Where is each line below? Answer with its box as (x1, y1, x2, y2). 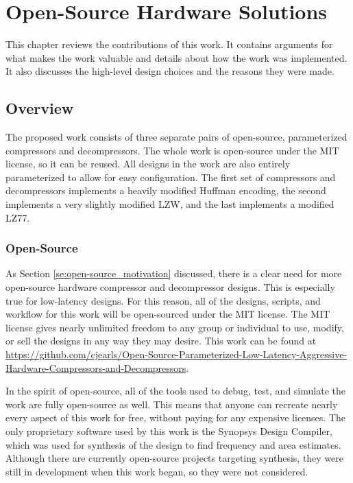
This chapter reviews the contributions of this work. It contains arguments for (5, 37, 333, 51)
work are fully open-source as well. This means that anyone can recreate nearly (5, 397, 338, 411)
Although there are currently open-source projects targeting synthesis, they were (5, 451, 344, 465)
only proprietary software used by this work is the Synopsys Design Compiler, (5, 424, 332, 438)
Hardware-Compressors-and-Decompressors (5, 360, 186, 375)
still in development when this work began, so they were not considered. (5, 464, 308, 478)
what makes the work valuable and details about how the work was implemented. (5, 50, 348, 64)
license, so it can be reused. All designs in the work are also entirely (5, 156, 291, 171)
